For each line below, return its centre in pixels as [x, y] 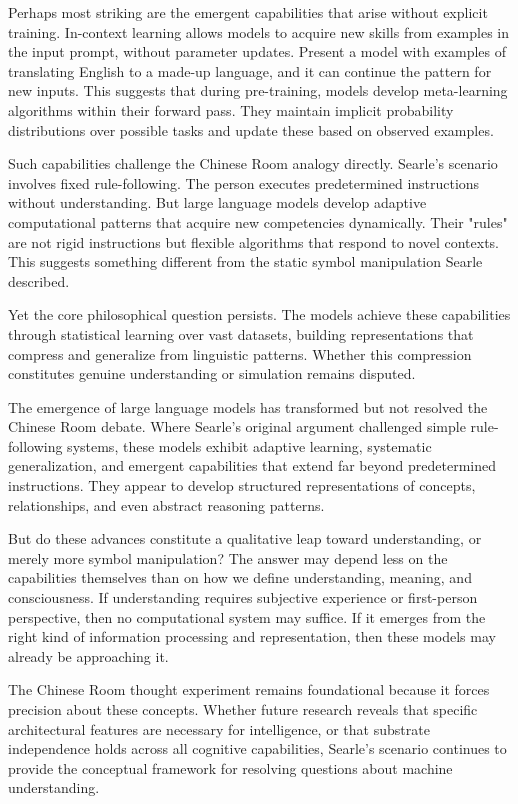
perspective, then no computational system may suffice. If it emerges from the [247, 616]
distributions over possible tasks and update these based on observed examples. [251, 129]
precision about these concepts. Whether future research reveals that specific [243, 709]
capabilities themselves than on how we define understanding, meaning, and [240, 577]
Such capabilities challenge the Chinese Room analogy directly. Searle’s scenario [253, 163]
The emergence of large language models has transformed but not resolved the [248, 406]
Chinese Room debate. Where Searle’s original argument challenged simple [237, 426]
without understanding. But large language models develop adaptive [217, 202]
